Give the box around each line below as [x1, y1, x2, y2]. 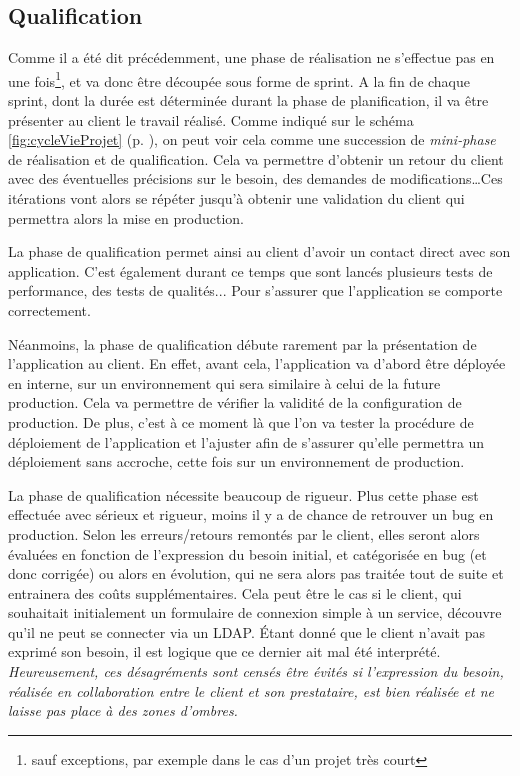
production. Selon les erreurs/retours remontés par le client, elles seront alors [8, 523, 480, 544]
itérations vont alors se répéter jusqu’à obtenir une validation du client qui [8, 188, 465, 209]
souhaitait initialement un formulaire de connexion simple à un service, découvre [8, 602, 502, 623]
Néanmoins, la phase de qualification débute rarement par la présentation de [8, 333, 477, 354]
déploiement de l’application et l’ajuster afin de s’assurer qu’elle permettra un [8, 431, 485, 452]
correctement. [8, 299, 91, 320]
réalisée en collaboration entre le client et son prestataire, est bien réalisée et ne [8, 680, 494, 701]
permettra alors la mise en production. [8, 207, 244, 228]
